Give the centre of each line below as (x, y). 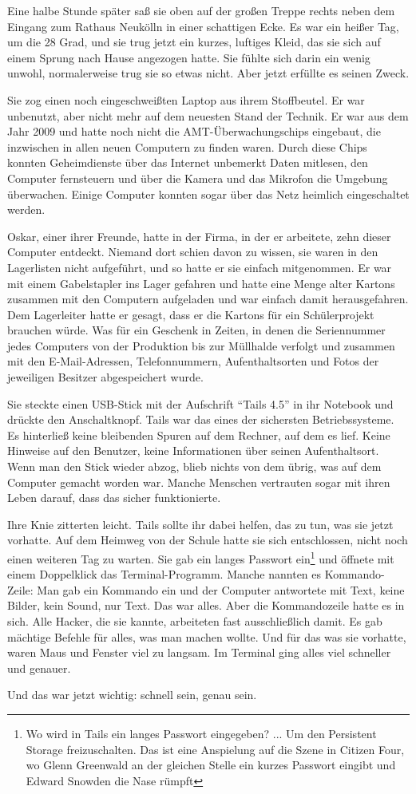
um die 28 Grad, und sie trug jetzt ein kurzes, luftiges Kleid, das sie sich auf (194, 42)
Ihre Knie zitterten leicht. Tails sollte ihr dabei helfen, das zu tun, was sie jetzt (200, 524)
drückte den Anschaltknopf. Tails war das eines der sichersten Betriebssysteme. (201, 419)
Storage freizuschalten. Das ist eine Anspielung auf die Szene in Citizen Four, (215, 749)
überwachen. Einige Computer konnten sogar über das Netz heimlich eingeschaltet (208, 194)
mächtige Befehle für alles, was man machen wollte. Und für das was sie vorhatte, (207, 636)
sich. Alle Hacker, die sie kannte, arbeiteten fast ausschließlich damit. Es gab (195, 621)
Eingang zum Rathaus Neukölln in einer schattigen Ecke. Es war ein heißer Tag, (203, 26)
